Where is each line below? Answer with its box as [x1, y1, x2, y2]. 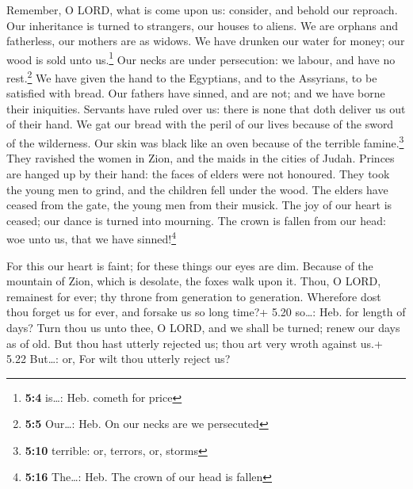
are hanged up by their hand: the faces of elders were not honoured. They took [6, 165, 390, 181]
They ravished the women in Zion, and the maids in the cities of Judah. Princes [6, 150, 395, 166]
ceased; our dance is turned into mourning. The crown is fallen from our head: [6, 212, 386, 228]
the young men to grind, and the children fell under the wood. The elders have [6, 181, 388, 197]
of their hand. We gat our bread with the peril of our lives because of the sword [6, 116, 394, 132]
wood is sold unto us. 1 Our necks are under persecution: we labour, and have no [6, 48, 396, 67]
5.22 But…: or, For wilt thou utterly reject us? [6, 350, 231, 367]
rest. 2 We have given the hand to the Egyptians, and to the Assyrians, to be [6, 67, 377, 86]
